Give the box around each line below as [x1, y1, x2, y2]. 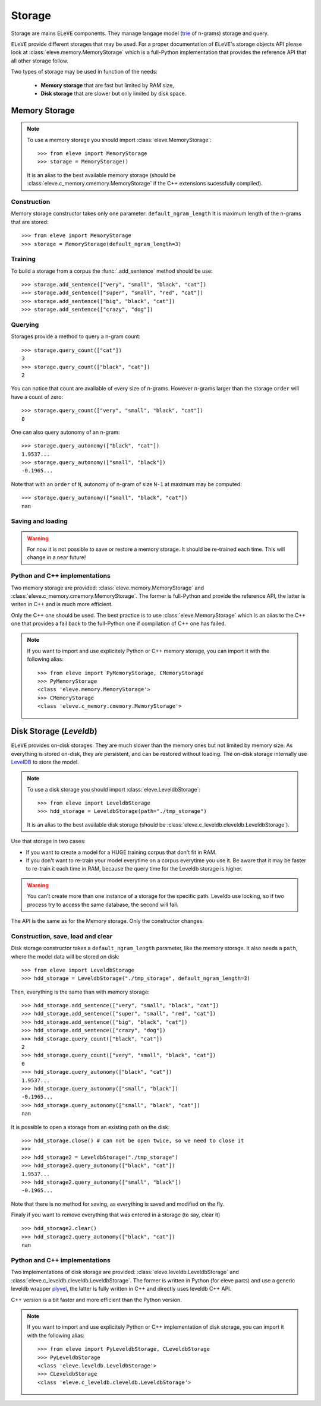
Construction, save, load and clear [11, 932, 113, 940]
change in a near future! [27, 554, 86, 561]
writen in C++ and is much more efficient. [11, 601, 113, 608]
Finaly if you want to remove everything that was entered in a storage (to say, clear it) [11, 1211, 221, 1218]
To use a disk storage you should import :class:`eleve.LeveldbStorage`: [27, 786, 201, 793]
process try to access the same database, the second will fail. [27, 901, 178, 908]
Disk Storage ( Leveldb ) [11, 726, 97, 736]
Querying [11, 321, 39, 329]
